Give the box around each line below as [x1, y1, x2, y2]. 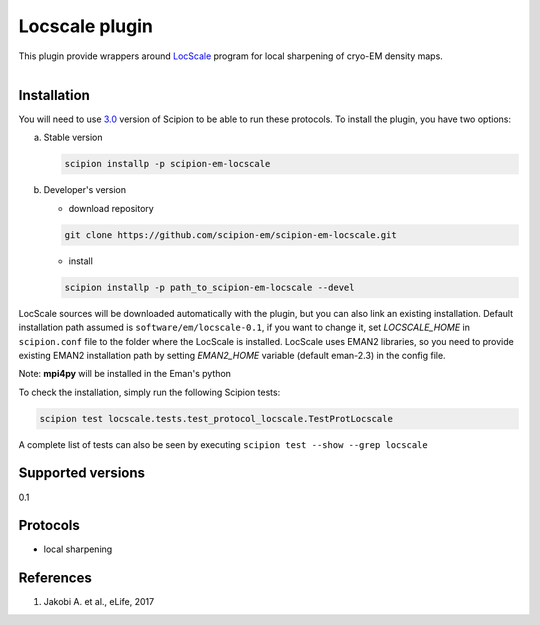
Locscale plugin [18, 15, 154, 37]
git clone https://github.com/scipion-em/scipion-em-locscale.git [64, 229, 397, 240]
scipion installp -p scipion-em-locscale [64, 158, 271, 170]
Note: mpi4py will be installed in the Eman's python [18, 368, 232, 380]
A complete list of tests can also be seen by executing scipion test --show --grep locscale [18, 438, 429, 450]
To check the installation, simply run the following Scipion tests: [18, 386, 281, 398]
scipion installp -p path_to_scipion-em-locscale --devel [64, 281, 355, 293]
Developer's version [43, 184, 127, 196]
